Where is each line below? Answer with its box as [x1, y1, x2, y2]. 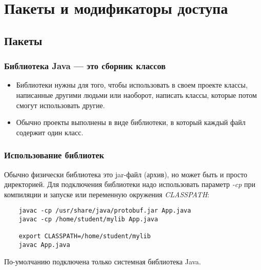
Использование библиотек [4, 149, 104, 161]
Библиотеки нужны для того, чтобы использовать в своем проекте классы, [16, 79, 248, 90]
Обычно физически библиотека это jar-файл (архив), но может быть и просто [4, 169, 247, 179]
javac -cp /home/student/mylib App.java [18, 216, 158, 223]
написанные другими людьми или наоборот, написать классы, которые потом [16, 89, 257, 100]
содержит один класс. [16, 127, 83, 137]
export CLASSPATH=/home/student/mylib [18, 233, 151, 240]
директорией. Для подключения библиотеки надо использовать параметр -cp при [4, 179, 255, 190]
